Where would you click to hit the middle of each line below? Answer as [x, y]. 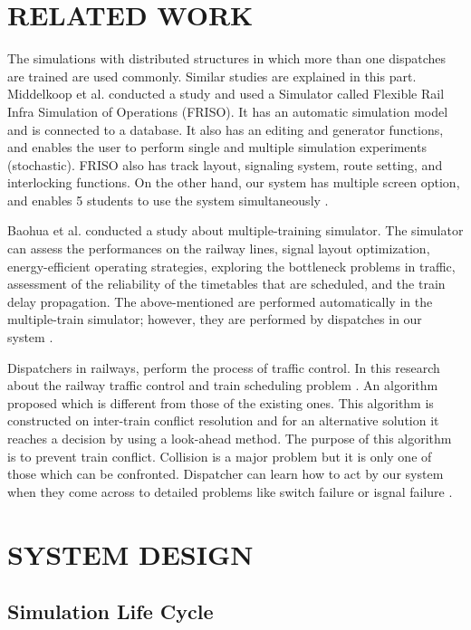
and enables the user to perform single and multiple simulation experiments [217, 147]
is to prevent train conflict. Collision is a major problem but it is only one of [220, 456]
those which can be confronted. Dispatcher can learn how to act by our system [226, 474]
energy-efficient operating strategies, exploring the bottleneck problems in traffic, [231, 266]
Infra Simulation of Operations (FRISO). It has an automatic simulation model [228, 111]
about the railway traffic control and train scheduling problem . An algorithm [223, 385]
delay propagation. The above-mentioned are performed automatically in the [220, 301]
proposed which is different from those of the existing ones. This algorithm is [221, 402]
